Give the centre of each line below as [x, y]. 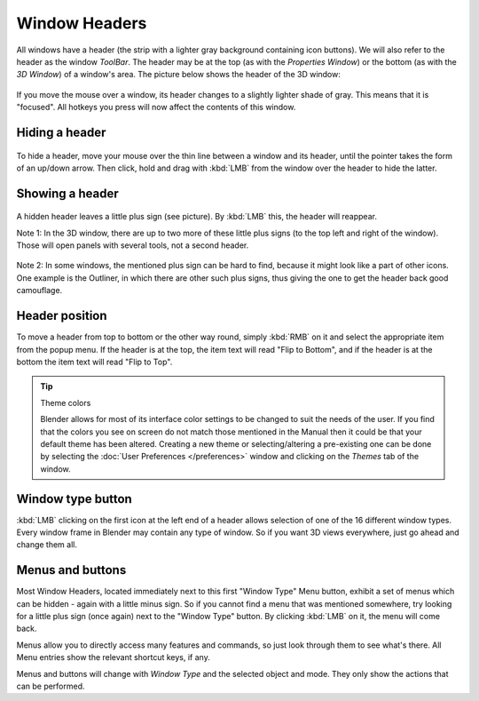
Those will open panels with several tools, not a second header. [133, 245]
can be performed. [51, 686]
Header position [62, 316]
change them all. [47, 545]
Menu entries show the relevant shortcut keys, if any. [113, 657]
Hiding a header [61, 132]
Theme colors [66, 402]
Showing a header [67, 193]
